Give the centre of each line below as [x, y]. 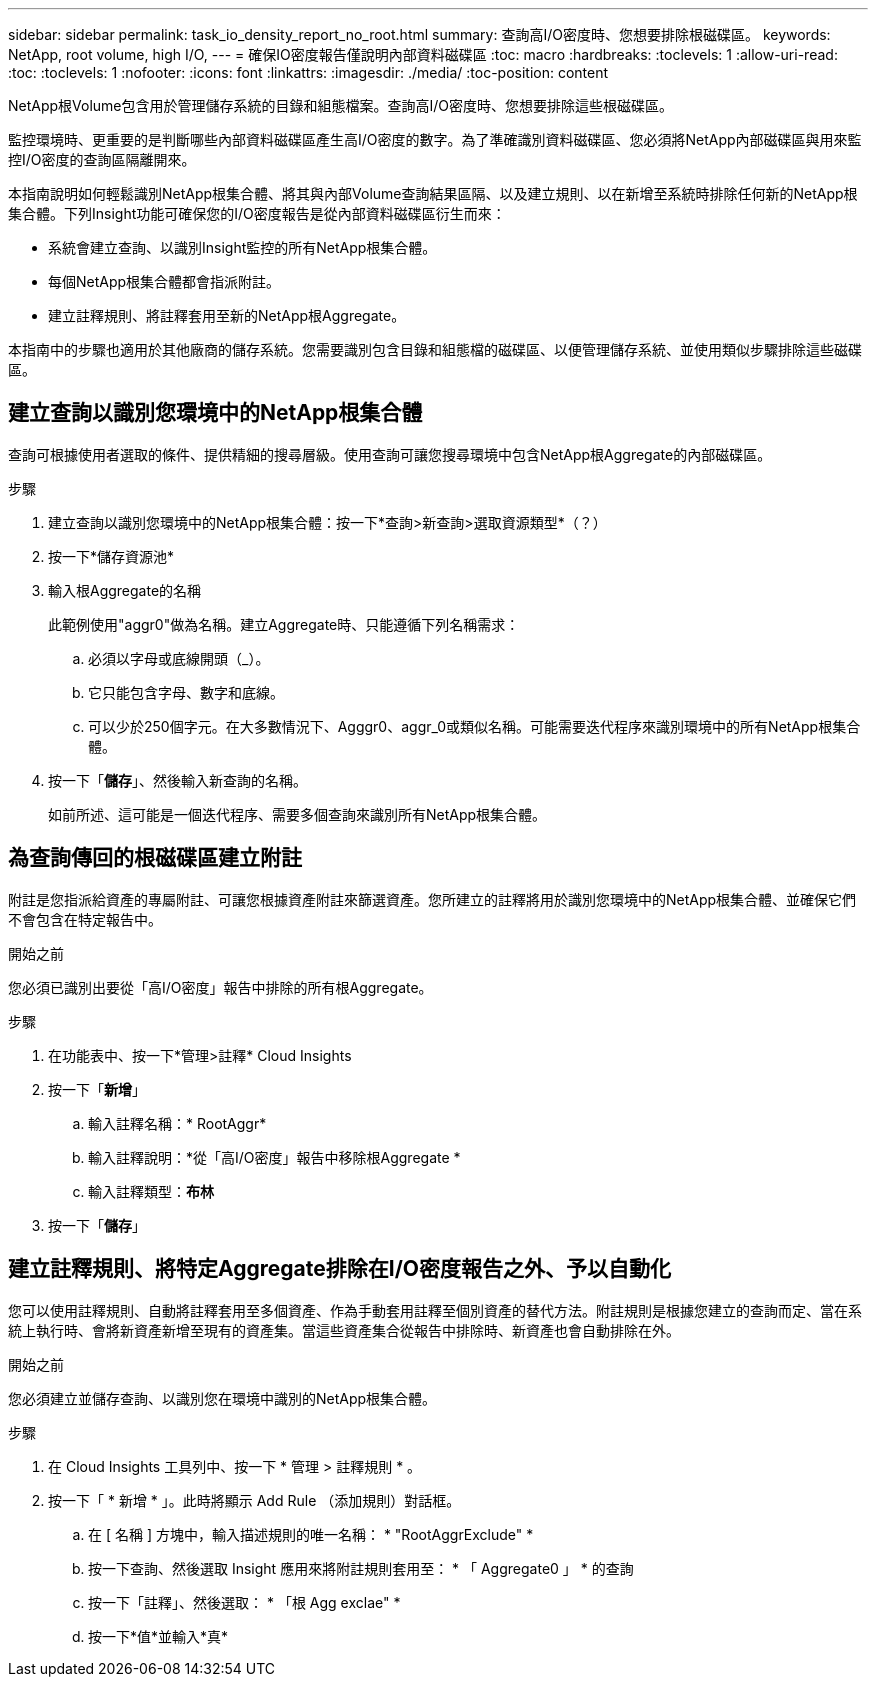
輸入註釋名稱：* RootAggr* [177, 1123]
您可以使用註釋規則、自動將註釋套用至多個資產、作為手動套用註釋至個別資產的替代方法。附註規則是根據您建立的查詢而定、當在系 [435, 1310]
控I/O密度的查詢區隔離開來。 [102, 159]
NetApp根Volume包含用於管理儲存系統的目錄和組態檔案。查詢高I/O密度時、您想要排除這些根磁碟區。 [341, 105]
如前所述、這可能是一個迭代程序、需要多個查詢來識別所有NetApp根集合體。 [297, 814]
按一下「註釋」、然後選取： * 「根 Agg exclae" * [244, 1602]
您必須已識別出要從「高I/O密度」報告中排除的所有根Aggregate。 [220, 987]
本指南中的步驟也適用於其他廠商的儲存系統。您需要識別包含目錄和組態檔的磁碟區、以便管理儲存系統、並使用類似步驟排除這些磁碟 [435, 349]
